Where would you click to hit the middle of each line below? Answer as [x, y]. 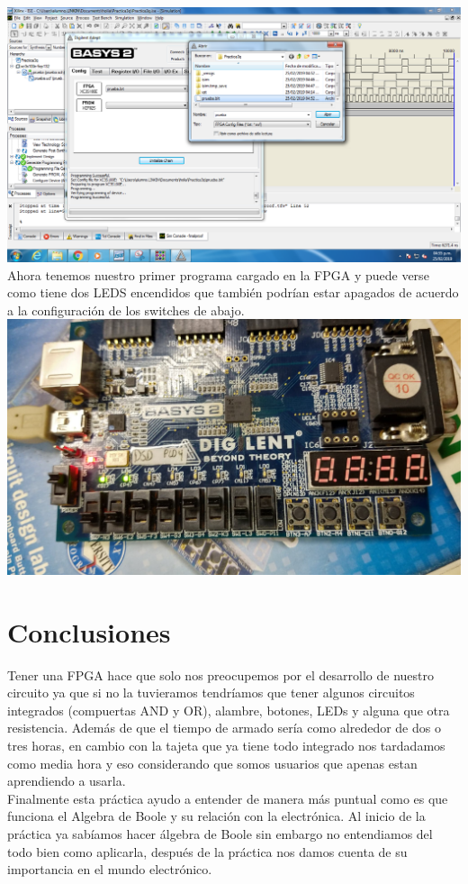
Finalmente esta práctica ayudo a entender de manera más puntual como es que [228, 798]
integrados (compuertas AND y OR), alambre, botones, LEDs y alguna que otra [229, 710]
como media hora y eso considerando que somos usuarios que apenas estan [212, 763]
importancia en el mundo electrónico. [110, 869]
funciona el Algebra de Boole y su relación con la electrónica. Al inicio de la [216, 816]
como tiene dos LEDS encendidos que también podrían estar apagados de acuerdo [233, 292]
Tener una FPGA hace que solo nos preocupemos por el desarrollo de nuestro [220, 674]
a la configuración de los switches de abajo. [126, 310]
